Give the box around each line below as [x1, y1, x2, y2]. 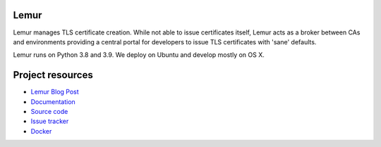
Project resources [13, 69, 93, 81]
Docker [30, 127, 52, 135]
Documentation [30, 97, 75, 106]
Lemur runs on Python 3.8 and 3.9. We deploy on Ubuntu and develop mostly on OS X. [13, 51, 265, 59]
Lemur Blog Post [30, 88, 79, 96]
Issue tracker [30, 117, 69, 126]
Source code [30, 107, 68, 115]
